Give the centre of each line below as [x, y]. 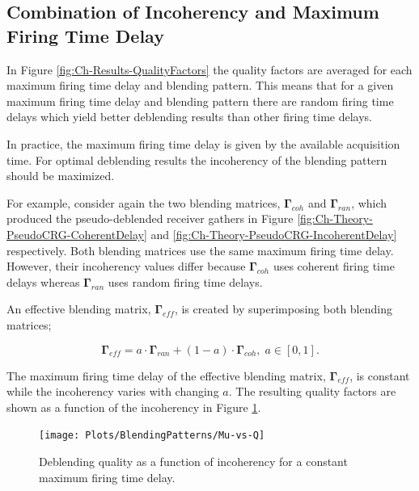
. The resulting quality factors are [312, 391]
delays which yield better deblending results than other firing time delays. [189, 117]
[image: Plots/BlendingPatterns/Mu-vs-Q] [152, 436]
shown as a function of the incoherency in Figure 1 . [134, 407]
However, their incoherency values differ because [126, 266]
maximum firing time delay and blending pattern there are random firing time [200, 101]
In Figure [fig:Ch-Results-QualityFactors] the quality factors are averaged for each [209, 69]
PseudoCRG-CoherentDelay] [77, 234]
